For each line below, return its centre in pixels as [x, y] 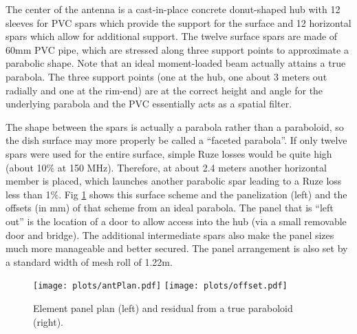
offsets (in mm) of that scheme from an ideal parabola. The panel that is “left [170, 208]
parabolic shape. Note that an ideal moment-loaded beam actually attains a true [176, 63]
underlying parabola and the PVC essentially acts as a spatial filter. [149, 104]
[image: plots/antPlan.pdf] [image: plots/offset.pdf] [160, 286]
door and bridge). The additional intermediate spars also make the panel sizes [170, 234]
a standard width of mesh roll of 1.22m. [89, 261]
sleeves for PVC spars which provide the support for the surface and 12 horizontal [178, 22]
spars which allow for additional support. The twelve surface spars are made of [172, 36]
